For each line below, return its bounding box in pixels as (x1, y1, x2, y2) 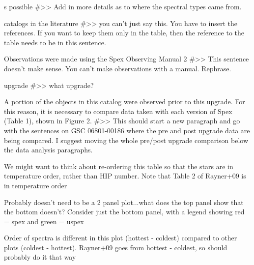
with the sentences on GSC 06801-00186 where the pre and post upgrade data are (4, 125, 250, 135)
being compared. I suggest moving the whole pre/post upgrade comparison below (4, 135, 249, 145)
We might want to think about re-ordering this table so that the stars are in (4, 161, 233, 171)
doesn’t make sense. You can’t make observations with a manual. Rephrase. (4, 63, 231, 73)
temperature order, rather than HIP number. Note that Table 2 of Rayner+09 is (4, 171, 246, 181)
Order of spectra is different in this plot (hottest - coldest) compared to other (4, 233, 237, 243)
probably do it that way (4, 252, 76, 262)
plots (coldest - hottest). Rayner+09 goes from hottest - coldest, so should (4, 242, 227, 252)
